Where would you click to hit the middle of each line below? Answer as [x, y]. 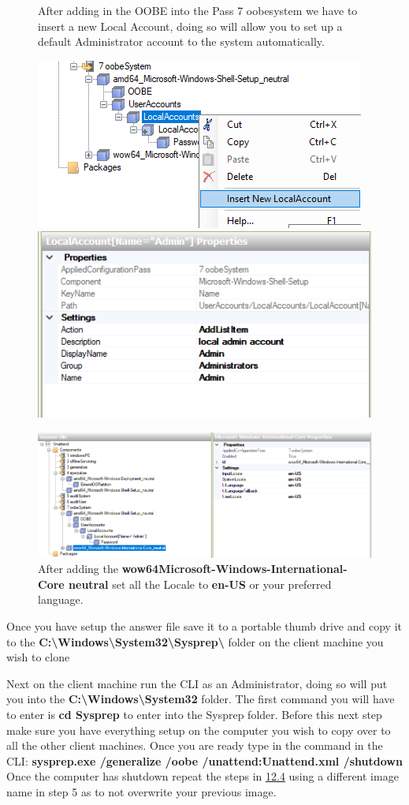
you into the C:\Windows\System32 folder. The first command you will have [201, 699]
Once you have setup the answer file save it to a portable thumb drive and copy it [204, 625]
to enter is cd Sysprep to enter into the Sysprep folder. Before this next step [194, 714]
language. [61, 599]
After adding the [78, 569]
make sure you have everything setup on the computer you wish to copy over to [199, 730]
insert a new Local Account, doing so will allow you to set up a [190, 26]
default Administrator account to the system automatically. [181, 41]
